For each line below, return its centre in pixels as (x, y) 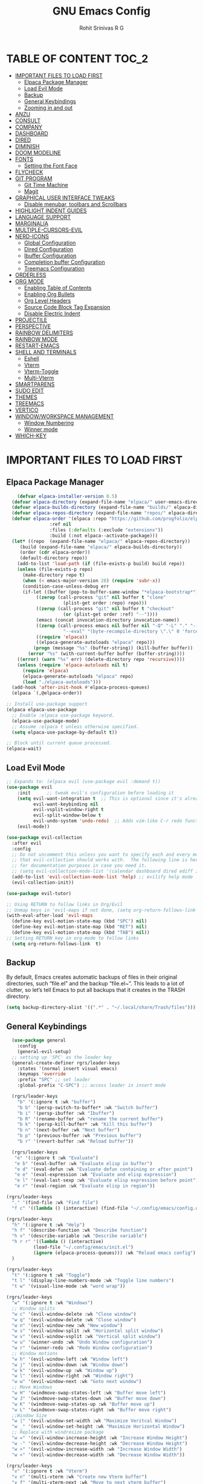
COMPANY (28, 127)
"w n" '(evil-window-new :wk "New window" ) (67, 1325)
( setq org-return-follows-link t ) (56, 944)
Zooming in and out (48, 108)
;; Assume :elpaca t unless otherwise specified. (75, 727)
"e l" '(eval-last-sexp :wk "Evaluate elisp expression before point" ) (106, 1180)
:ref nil (60, 525)
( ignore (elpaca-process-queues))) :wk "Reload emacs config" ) (114, 1253)
